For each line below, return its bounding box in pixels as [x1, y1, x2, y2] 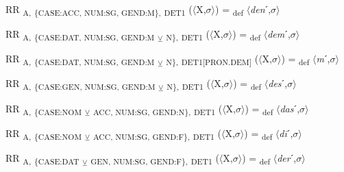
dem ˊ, [267, 27, 291, 41]
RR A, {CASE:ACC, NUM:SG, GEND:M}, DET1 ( [5, 2, 193, 18]
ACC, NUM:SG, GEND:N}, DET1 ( [93, 101, 223, 117]
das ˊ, [280, 101, 300, 115]
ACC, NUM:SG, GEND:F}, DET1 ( [93, 125, 221, 142]
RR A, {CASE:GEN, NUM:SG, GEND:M [5, 76, 156, 93]
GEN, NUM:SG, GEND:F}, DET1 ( [90, 150, 219, 167]
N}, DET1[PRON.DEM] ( [166, 51, 259, 68]
